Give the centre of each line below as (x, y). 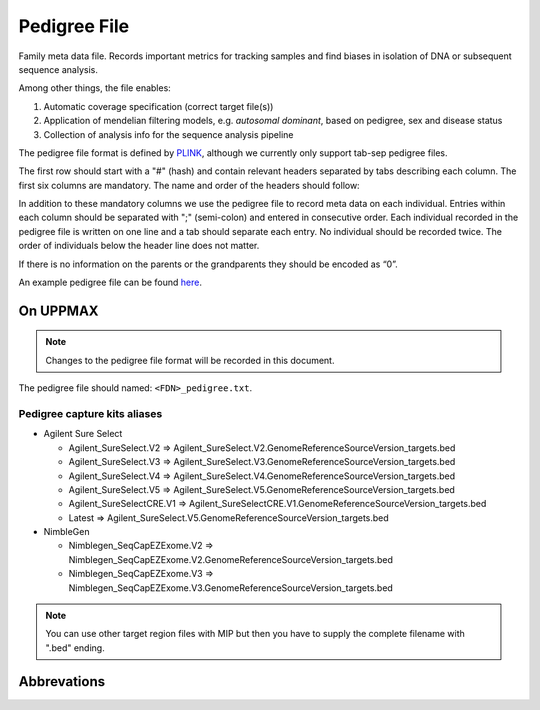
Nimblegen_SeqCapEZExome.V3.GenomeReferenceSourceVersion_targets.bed (231, 587)
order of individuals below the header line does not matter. (139, 246)
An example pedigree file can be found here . (110, 282)
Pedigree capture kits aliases (90, 413)
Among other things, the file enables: (95, 88)
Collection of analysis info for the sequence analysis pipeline (168, 134)
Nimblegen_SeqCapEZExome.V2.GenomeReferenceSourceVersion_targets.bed (231, 559)
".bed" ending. (75, 647)
